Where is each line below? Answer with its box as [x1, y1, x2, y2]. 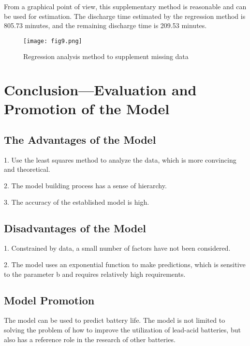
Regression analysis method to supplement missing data [23, 51, 189, 61]
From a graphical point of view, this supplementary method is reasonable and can [4, 1, 247, 11]
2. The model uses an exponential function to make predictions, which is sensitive [4, 259, 246, 269]
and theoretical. [4, 164, 50, 174]
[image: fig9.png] [23, 37, 82, 45]
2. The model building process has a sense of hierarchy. [4, 180, 167, 190]
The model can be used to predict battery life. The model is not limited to [4, 315, 225, 325]
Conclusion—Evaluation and [4, 80, 197, 100]
